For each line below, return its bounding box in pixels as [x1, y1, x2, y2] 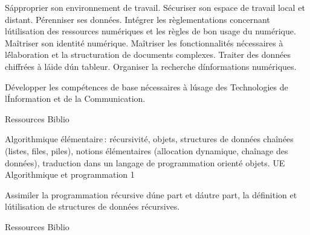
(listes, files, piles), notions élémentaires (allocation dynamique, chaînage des [5, 144, 288, 157]
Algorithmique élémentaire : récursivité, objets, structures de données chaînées [5, 133, 294, 145]
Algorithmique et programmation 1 [5, 168, 135, 181]
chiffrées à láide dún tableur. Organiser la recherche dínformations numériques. [5, 60, 297, 72]
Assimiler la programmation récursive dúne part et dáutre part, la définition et [5, 188, 297, 201]
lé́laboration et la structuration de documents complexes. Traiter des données [5, 48, 291, 61]
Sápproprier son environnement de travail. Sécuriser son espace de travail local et [5, 1, 305, 13]
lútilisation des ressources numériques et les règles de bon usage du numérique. [5, 25, 296, 37]
